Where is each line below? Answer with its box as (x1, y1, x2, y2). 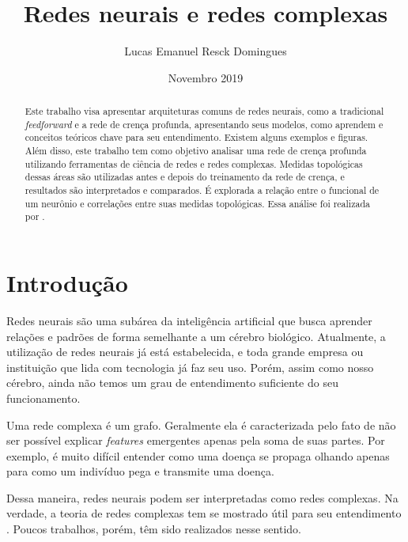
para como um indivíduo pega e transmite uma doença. (6, 463, 274, 479)
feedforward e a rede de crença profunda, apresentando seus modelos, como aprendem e (25, 117, 383, 131)
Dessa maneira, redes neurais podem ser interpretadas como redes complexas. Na (6, 489, 399, 506)
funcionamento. (6, 389, 81, 406)
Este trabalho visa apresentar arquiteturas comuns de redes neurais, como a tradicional (25, 104, 384, 118)
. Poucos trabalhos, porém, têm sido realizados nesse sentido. (6, 521, 301, 537)
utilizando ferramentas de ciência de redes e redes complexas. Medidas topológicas (25, 157, 363, 170)
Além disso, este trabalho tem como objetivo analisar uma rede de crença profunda (25, 144, 367, 157)
